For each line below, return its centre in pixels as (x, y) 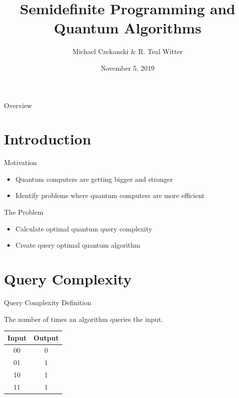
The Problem (24, 212)
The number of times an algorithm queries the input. (84, 319)
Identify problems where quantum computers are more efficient (110, 195)
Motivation (20, 162)
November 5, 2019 (128, 68)
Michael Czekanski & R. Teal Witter (128, 51)
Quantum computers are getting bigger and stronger (94, 179)
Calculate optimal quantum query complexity (84, 228)
